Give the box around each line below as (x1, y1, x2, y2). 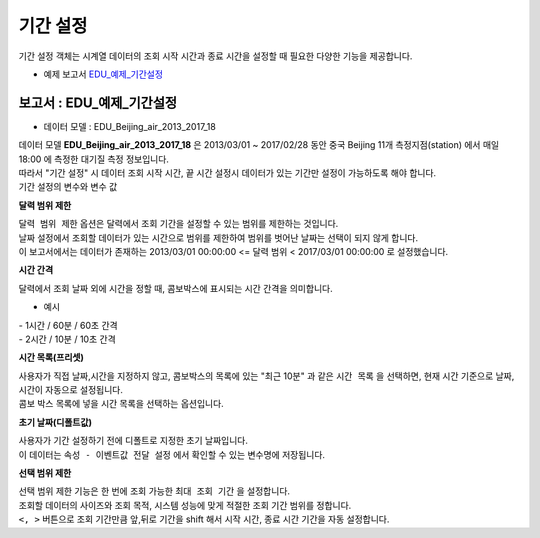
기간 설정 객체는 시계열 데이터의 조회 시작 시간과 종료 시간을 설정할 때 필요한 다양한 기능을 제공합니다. (18, 50, 413, 62)
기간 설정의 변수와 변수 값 (18, 181, 118, 193)
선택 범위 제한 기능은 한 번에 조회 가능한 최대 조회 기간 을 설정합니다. (18, 485, 290, 497)
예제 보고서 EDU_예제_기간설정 (43, 68, 164, 80)
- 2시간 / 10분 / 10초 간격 (18, 333, 117, 345)
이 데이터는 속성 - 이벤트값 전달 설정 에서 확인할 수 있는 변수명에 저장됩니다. (18, 448, 325, 460)
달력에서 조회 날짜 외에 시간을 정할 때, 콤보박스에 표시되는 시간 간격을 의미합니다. (18, 282, 334, 294)
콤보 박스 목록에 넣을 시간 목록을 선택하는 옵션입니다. (18, 398, 224, 410)
